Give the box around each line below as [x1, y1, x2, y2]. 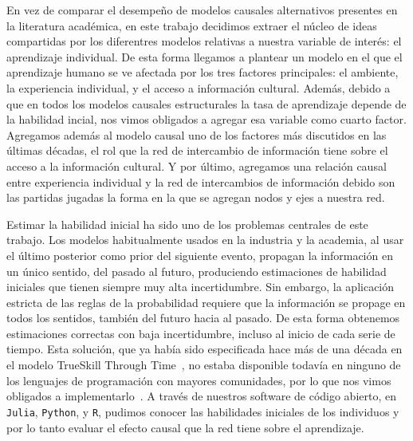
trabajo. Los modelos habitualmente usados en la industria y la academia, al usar [6, 231, 404, 248]
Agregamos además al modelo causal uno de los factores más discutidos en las [6, 126, 387, 143]
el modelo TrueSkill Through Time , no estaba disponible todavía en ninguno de [6, 356, 401, 373]
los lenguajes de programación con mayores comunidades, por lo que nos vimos [6, 372, 391, 388]
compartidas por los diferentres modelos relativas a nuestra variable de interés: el [6, 33, 402, 49]
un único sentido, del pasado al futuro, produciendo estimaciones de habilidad [6, 262, 387, 279]
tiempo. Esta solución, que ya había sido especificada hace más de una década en [6, 341, 403, 357]
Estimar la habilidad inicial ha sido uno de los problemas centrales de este [6, 215, 368, 232]
